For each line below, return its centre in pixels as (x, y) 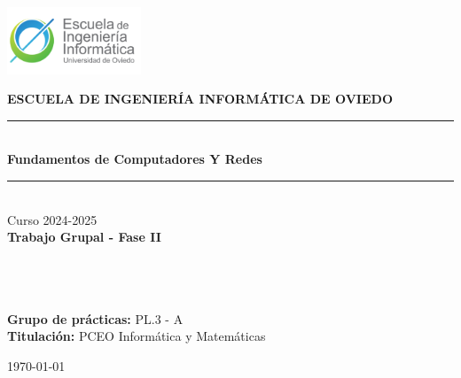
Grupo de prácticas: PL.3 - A (95, 318)
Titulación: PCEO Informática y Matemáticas (137, 336)
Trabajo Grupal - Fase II (84, 237)
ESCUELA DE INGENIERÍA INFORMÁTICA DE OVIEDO (200, 99)
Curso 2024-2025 (52, 219)
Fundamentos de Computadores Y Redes (135, 159)
